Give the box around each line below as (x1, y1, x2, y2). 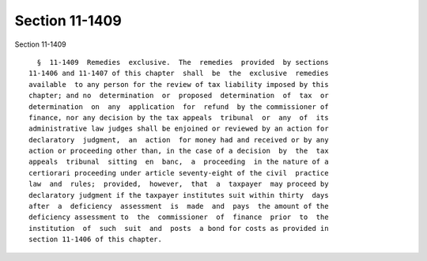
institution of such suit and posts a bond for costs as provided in (28, 224, 329, 233)
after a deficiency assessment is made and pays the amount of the (28, 202, 329, 211)
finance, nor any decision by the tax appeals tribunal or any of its (28, 113, 329, 122)
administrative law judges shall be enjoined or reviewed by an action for (28, 124, 329, 134)
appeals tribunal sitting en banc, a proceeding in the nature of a (28, 157, 329, 166)
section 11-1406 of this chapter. (28, 235, 162, 244)
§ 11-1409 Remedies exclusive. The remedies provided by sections (36, 58, 329, 66)
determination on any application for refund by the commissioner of (28, 102, 329, 111)
